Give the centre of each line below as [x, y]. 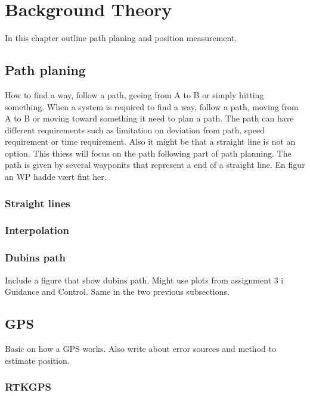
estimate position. [37, 360]
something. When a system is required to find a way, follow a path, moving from [152, 106]
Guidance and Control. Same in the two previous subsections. [117, 291]
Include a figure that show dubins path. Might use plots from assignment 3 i [144, 280]
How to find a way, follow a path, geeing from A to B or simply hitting [134, 94]
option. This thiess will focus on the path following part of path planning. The [148, 153]
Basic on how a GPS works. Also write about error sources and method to [140, 348]
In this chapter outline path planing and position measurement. [121, 38]
